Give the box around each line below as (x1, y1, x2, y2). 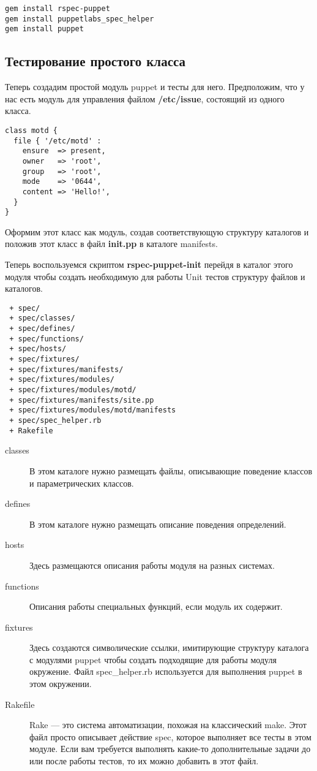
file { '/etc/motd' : (13, 136, 102, 145)
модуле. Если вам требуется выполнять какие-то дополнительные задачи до (29, 742, 311, 755)
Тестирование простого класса (5, 51, 186, 70)
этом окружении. (29, 677, 92, 690)
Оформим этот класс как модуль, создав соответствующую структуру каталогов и (5, 225, 309, 238)
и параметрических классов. (29, 476, 134, 489)
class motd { (5, 126, 58, 135)
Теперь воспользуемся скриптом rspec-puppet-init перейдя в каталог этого (5, 258, 293, 271)
